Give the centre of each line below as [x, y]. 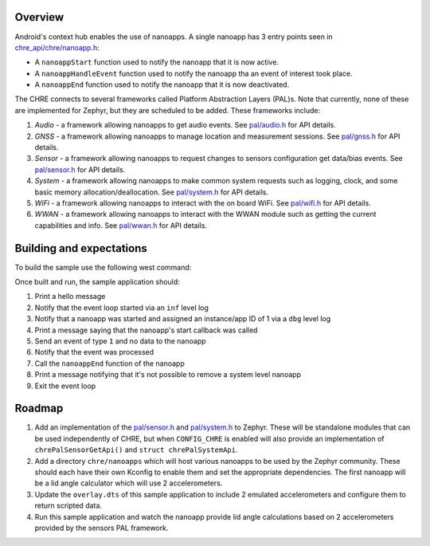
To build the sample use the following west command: [103, 267]
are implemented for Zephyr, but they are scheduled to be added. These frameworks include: [168, 110]
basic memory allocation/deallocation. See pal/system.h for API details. [152, 192]
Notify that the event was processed [94, 352]
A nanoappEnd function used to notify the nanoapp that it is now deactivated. [162, 84]
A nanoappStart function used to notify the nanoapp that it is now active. [156, 62]
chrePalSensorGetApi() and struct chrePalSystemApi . [136, 450]
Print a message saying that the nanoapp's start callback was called [146, 330]
